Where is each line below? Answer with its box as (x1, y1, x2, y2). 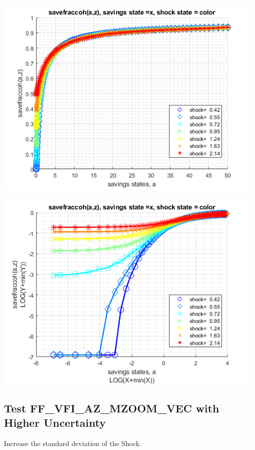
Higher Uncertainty (4, 414, 106, 430)
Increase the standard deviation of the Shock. (4, 438, 141, 448)
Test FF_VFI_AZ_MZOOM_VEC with (4, 400, 219, 415)
